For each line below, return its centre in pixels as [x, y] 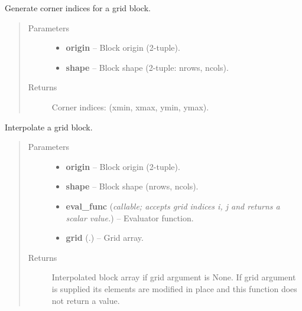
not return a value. [86, 300]
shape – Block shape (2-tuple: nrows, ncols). [147, 67]
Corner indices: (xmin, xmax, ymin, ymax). [130, 107]
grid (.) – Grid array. [105, 238]
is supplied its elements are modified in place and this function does [174, 288]
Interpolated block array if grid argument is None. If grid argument [174, 277]
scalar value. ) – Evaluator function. [130, 217]
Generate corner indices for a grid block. [78, 8]
